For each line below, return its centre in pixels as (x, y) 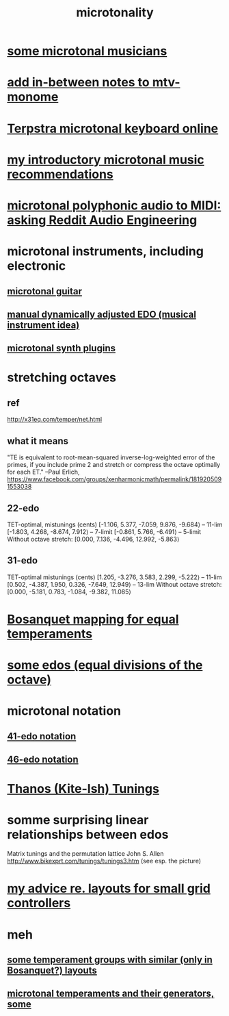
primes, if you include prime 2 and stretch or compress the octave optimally (114, 465)
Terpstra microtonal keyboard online (113, 128)
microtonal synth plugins (62, 348)
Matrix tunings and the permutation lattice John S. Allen (85, 854)
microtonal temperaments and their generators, (111, 994)
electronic (37, 266)
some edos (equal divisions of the (105, 665)
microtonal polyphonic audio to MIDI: (114, 205)
